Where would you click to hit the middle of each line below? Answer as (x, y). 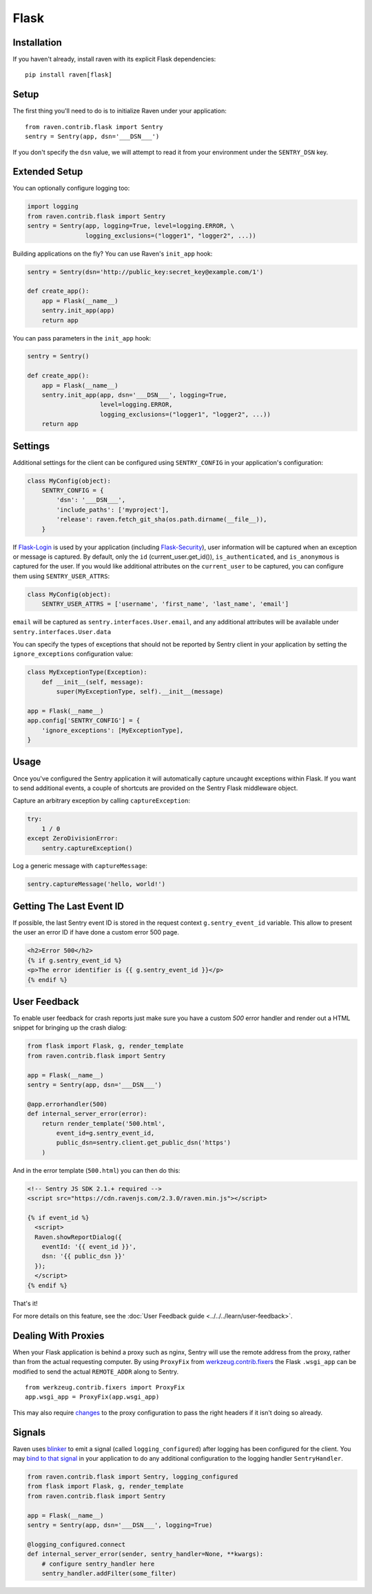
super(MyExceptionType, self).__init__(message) (140, 692)
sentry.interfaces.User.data (62, 632)
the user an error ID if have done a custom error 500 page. (96, 932)
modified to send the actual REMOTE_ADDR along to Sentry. (96, 1372)
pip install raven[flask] (69, 75)
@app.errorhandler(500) (68, 1104)
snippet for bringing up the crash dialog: (70, 1028)
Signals (29, 1432)
